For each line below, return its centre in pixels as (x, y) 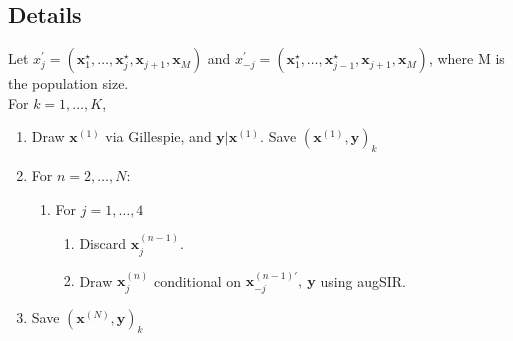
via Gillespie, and (158, 136)
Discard (102, 243)
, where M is (466, 58)
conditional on (197, 280)
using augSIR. (363, 280)
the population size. (68, 83)
